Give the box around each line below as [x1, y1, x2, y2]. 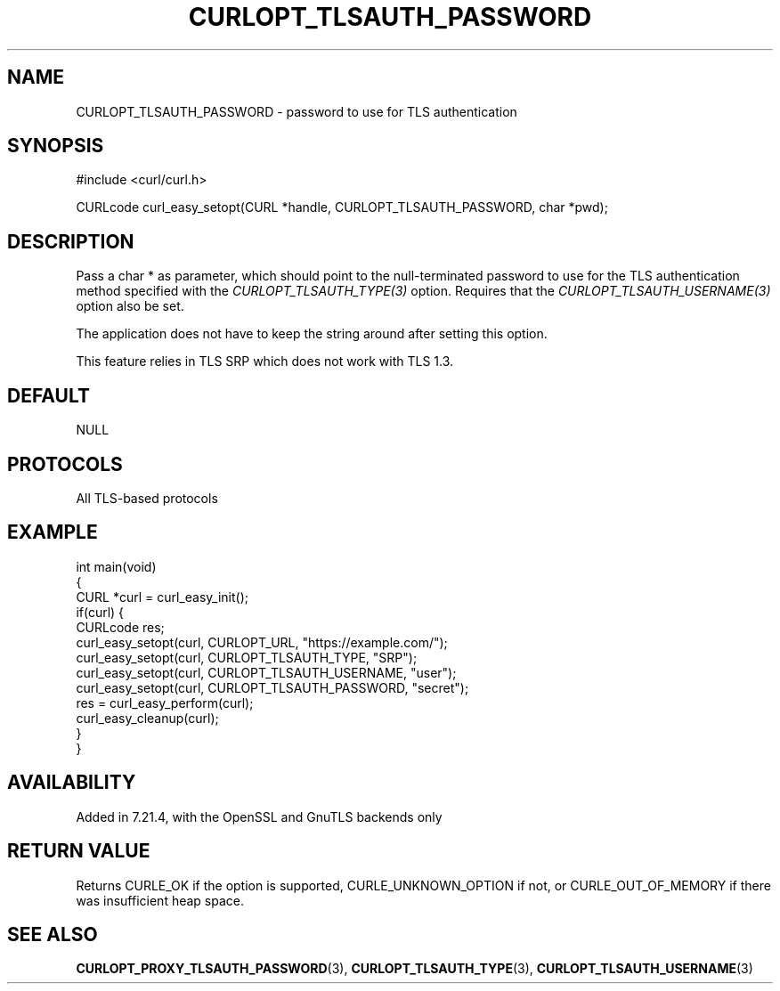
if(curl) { [76, 604, 125, 620]
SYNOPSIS [7, 134, 104, 158]
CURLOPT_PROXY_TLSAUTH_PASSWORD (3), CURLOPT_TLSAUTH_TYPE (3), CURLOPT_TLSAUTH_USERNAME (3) [76, 961, 753, 977]
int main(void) [76, 558, 157, 574]
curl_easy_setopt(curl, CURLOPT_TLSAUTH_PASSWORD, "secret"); [76, 679, 469, 695]
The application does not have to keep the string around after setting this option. [76, 326, 548, 342]
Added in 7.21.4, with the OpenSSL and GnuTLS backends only [76, 808, 443, 824]
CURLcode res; [76, 619, 165, 635]
